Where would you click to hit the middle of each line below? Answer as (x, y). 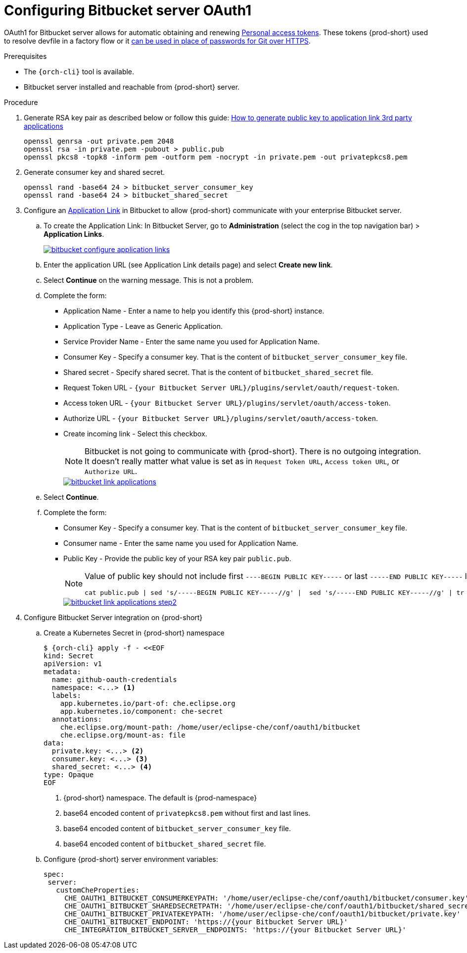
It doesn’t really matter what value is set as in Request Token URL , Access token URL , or (242, 461)
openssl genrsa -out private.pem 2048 (99, 141)
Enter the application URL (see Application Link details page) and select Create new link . (188, 265)
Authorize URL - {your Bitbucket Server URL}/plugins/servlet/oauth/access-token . (221, 418)
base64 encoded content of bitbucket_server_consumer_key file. (177, 828)
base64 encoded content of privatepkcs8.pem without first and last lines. (187, 813)
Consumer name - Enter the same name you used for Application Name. (181, 543)
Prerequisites (25, 56)
